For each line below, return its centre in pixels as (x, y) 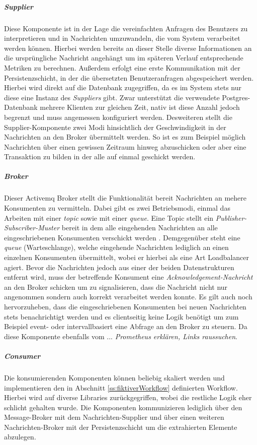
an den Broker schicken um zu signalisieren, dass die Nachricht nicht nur (116, 287)
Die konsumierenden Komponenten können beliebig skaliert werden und (114, 377)
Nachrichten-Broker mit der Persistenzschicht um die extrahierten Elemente (121, 427)
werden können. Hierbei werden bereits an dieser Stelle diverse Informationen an (128, 48)
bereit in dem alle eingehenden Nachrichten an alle (140, 228)
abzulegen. (20, 437)
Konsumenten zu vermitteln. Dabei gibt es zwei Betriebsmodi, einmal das (117, 208)
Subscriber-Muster (32, 228)
